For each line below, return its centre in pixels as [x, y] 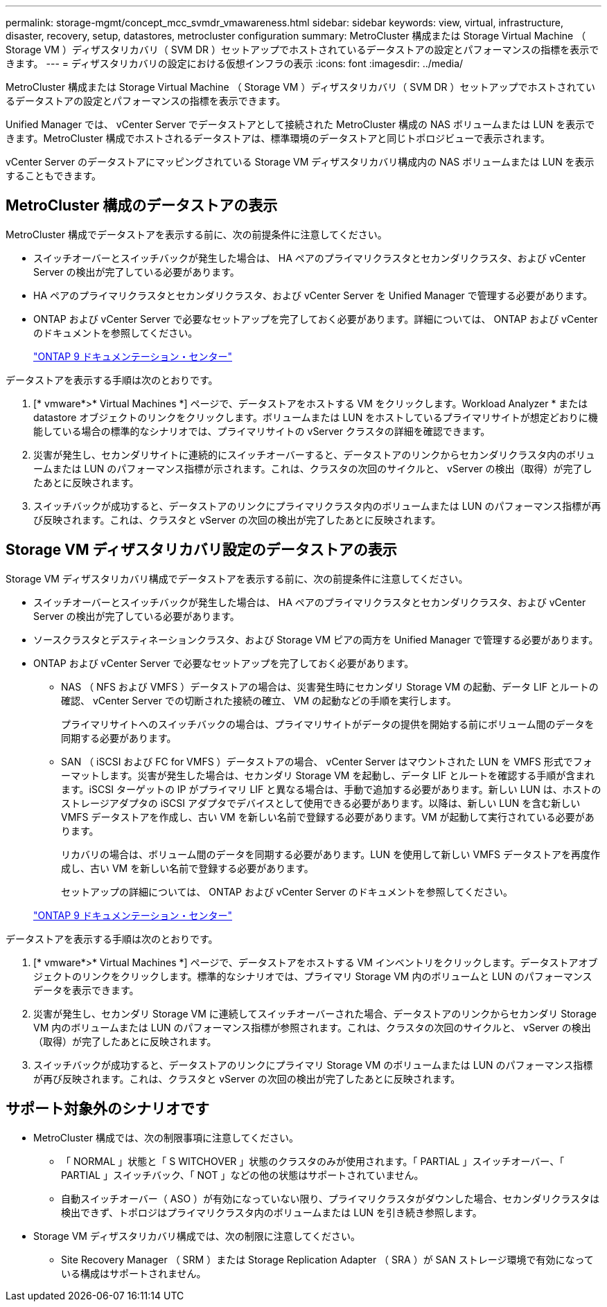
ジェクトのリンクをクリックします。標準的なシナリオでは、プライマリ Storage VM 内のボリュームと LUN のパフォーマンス [313, 976]
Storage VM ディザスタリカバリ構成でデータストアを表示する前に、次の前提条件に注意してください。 [237, 578]
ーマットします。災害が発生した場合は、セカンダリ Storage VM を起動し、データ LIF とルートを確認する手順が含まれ [328, 775]
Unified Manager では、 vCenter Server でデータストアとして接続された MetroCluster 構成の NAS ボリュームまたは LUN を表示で [300, 124]
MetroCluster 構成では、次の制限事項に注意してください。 [166, 1137]
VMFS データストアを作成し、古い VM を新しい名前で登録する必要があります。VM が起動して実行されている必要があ [328, 817]
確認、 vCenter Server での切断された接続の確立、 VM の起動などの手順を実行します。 [259, 700]
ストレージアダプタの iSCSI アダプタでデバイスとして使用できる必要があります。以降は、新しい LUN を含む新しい [321, 803]
